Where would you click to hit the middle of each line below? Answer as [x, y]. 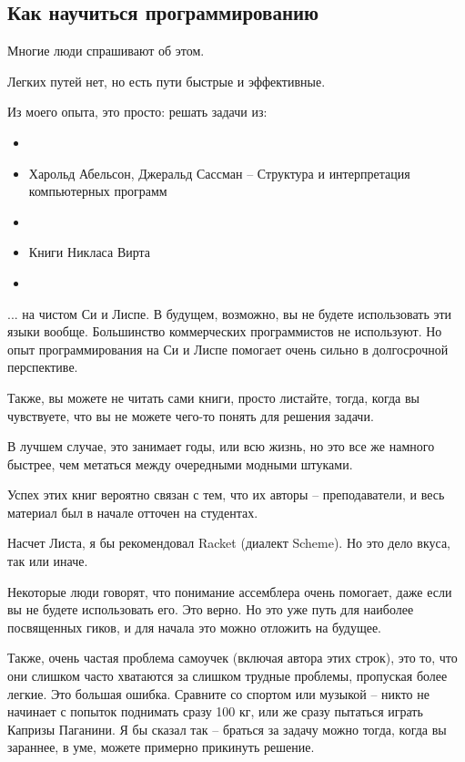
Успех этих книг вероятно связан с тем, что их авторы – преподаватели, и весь [226, 494]
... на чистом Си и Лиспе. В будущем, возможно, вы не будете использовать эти [230, 313]
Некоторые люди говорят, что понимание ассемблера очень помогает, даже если [230, 591]
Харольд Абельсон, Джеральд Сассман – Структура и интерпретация [219, 173]
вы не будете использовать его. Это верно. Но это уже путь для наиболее [211, 609]
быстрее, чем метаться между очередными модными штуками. [180, 463]
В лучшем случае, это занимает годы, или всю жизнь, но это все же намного [221, 446]
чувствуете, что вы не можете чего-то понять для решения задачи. [191, 415]
